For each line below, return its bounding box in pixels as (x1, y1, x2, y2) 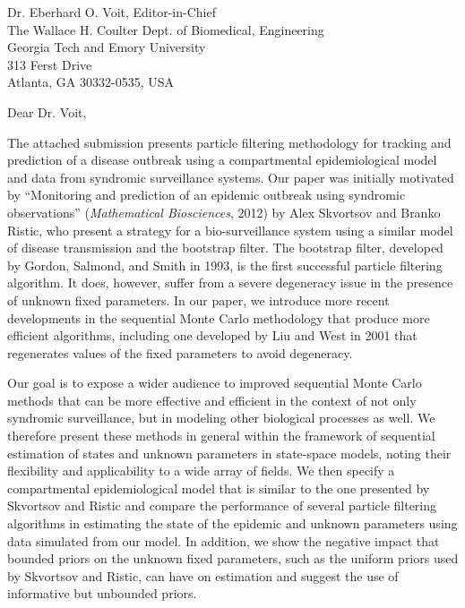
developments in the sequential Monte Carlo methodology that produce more (7, 308, 430, 327)
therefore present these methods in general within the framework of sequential (7, 426, 435, 445)
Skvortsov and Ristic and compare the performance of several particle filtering (7, 496, 437, 515)
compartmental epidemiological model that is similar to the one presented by (7, 478, 430, 497)
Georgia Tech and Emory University (7, 38, 206, 56)
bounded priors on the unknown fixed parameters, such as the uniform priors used (7, 549, 459, 568)
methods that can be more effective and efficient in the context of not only (7, 390, 417, 409)
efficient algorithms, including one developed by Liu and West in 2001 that (7, 326, 418, 345)
